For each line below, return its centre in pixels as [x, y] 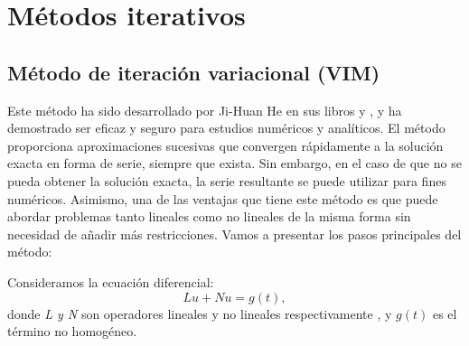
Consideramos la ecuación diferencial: [111, 281]
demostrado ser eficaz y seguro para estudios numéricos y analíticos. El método [226, 128]
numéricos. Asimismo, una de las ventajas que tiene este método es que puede [223, 198]
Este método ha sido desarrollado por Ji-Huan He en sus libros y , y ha [205, 110]
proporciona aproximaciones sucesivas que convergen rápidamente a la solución [225, 145]
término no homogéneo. [72, 331]
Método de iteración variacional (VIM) [194, 72]
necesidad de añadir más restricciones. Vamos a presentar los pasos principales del [234, 234]
